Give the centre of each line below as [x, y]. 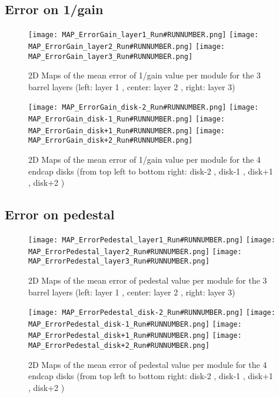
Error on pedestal [60, 214]
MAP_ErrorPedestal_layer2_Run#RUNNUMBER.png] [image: [135, 251]
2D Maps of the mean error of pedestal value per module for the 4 [148, 364]
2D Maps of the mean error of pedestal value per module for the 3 [148, 280]
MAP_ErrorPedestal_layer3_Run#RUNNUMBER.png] [119, 262]
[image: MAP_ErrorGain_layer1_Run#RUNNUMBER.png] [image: [144, 35]
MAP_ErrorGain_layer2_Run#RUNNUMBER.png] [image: [127, 46]
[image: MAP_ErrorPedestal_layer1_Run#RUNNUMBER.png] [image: [152, 240]
